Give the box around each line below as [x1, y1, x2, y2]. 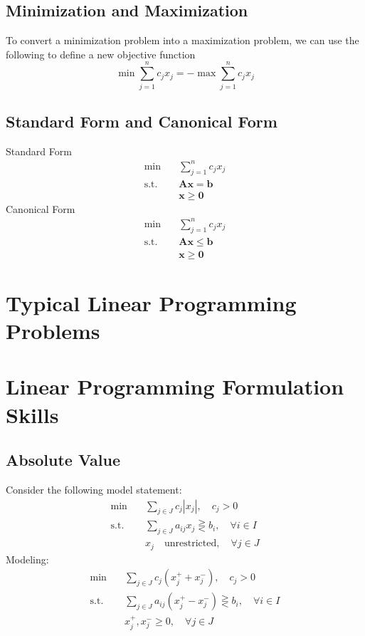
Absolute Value [6, 449, 121, 471]
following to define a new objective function [6, 46, 196, 61]
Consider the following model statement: [6, 482, 182, 497]
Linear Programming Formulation [6, 372, 344, 401]
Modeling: [6, 551, 49, 566]
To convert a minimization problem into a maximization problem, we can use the [6, 33, 359, 48]
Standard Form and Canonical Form [6, 110, 277, 132]
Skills [6, 400, 59, 429]
